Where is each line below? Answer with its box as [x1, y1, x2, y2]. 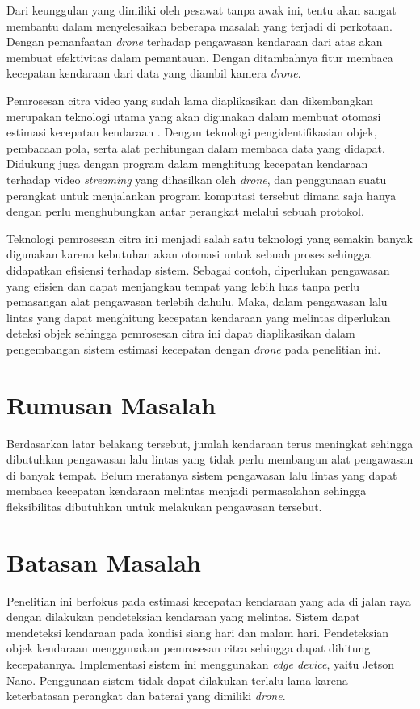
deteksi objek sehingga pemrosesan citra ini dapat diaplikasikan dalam [6, 325, 355, 342]
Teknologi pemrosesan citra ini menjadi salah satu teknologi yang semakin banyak [6, 229, 413, 246]
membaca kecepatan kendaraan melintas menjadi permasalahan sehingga [6, 482, 367, 499]
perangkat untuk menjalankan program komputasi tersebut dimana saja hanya [6, 187, 397, 203]
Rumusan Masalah [6, 388, 216, 421]
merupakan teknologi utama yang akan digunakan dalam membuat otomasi [6, 107, 381, 124]
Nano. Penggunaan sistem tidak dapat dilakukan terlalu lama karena [6, 671, 348, 688]
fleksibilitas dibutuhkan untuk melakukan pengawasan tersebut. [6, 497, 322, 514]
